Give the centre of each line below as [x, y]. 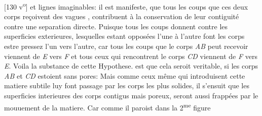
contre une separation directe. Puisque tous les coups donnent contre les [116, 26]
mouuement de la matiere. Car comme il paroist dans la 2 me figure [107, 106]
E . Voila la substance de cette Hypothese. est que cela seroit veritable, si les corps [131, 66]
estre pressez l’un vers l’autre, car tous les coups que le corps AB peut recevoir [126, 46]
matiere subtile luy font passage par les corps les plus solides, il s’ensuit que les [127, 85]
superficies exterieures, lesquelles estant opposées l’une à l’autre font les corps [124, 36]
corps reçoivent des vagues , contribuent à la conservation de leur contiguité [122, 16]
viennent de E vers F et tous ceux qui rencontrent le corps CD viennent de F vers [131, 56]
